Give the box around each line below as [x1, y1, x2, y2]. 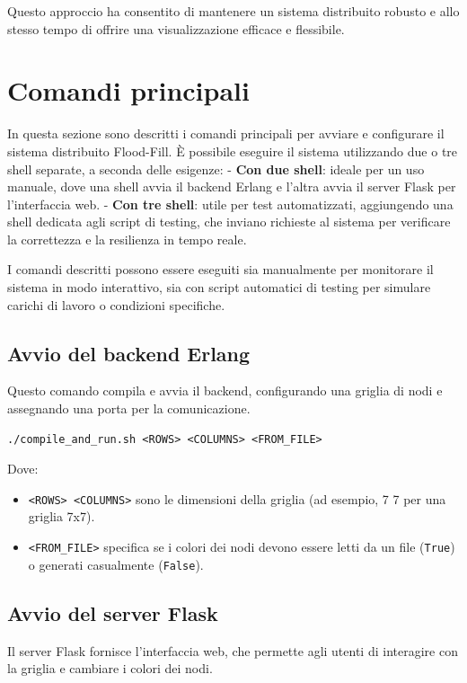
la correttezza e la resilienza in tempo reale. [7, 229, 247, 248]
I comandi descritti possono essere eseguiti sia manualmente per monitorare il [7, 260, 434, 279]
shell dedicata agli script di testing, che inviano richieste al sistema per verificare [7, 212, 451, 231]
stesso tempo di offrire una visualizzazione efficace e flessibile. [7, 19, 345, 38]
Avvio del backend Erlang [7, 339, 251, 367]
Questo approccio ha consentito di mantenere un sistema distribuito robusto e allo [7, 2, 460, 20]
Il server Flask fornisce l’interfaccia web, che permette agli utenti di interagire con [7, 641, 458, 660]
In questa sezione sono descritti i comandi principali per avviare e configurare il [7, 124, 445, 143]
